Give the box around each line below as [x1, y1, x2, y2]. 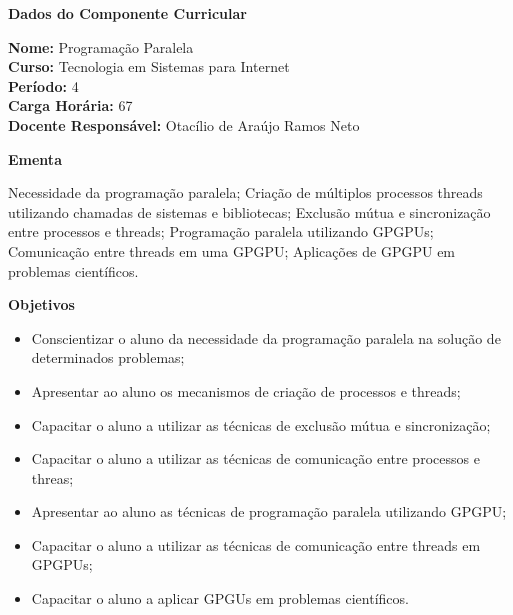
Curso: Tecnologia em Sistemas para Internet [8, 56, 290, 77]
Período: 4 [8, 75, 79, 96]
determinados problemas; [31, 347, 185, 368]
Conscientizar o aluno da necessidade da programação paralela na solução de [31, 327, 501, 348]
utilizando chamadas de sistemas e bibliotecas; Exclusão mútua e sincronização [8, 201, 491, 222]
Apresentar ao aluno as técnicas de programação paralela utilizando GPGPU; [31, 501, 507, 522]
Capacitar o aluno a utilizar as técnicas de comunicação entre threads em [31, 534, 481, 555]
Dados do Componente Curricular [8, 3, 247, 23]
